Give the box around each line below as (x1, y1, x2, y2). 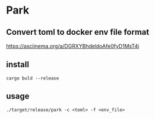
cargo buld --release (6, 75, 60, 81)
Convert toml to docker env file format (6, 27, 149, 37)
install (6, 59, 29, 70)
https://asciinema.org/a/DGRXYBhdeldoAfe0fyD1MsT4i (6, 42, 140, 49)
